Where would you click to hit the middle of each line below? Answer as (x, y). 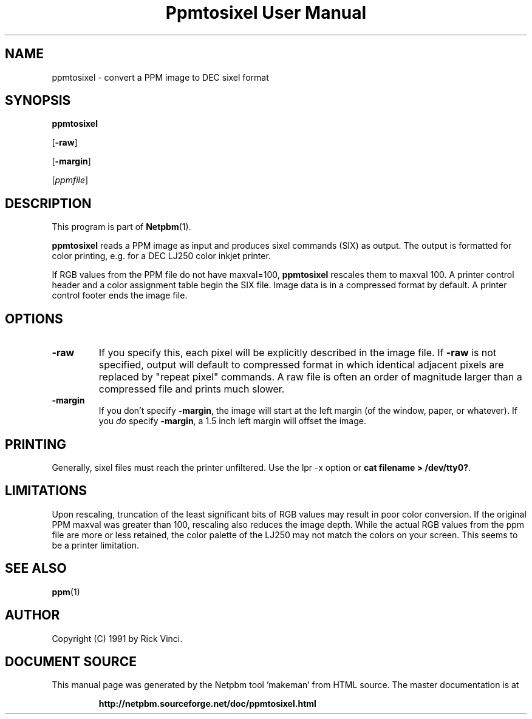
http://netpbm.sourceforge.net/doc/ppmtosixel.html (207, 704)
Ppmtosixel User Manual (266, 13)
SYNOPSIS (38, 101)
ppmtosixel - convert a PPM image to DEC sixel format (160, 77)
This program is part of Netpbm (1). (121, 227)
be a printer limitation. (95, 545)
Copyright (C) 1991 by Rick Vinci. (117, 638)
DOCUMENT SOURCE (71, 661)
